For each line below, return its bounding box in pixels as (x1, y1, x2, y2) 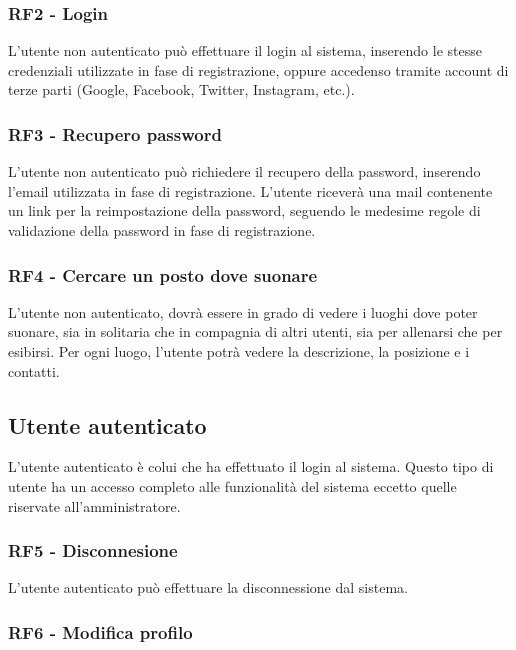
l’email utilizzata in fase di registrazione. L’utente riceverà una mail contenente (8, 180, 493, 201)
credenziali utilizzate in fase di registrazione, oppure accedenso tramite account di (8, 59, 509, 80)
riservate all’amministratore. (8, 495, 181, 516)
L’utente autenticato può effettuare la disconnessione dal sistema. (8, 577, 408, 598)
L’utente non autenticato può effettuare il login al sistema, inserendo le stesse (8, 40, 482, 61)
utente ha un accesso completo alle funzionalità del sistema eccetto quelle (8, 475, 457, 496)
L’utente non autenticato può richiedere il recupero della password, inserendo (8, 161, 481, 182)
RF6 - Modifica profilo (8, 619, 193, 644)
